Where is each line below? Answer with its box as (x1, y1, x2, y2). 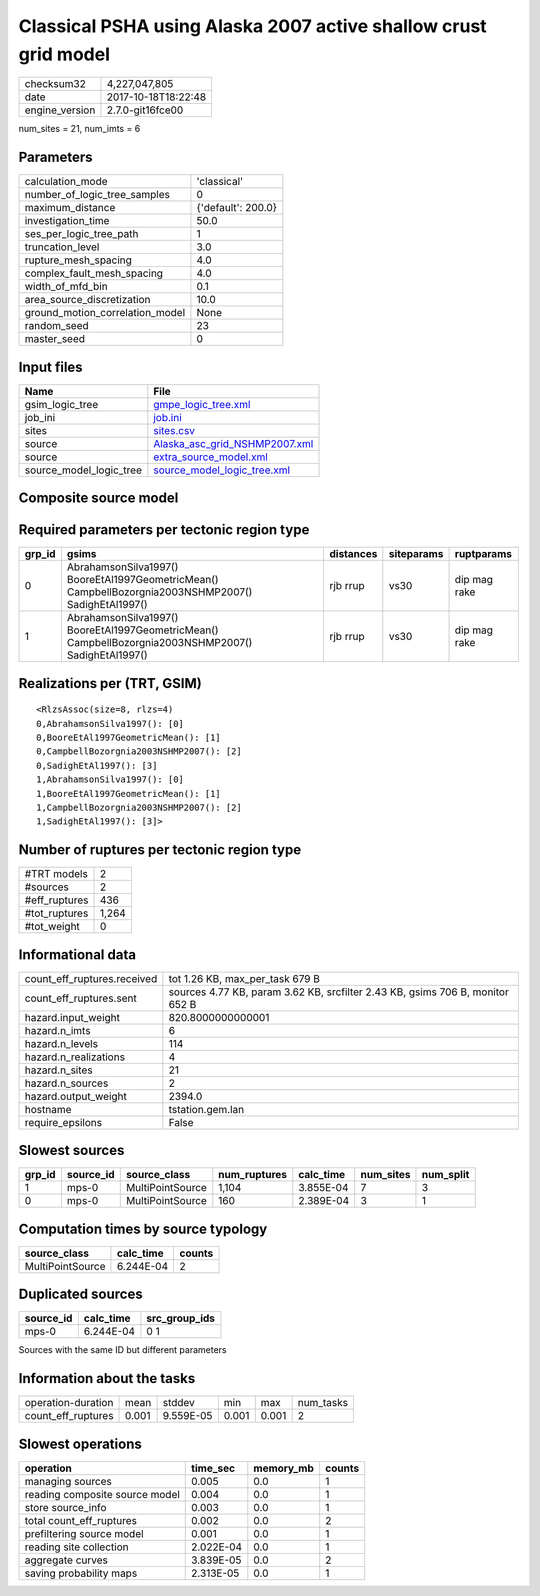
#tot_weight (24, 920, 80, 934)
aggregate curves (24, 1553, 109, 1567)
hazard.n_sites (24, 1063, 94, 1077)
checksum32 (24, 77, 87, 91)
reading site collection (24, 1540, 129, 1554)
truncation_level (24, 240, 100, 254)
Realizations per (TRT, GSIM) (18, 675, 202, 692)
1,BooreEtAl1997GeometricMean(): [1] (36, 788, 222, 799)
